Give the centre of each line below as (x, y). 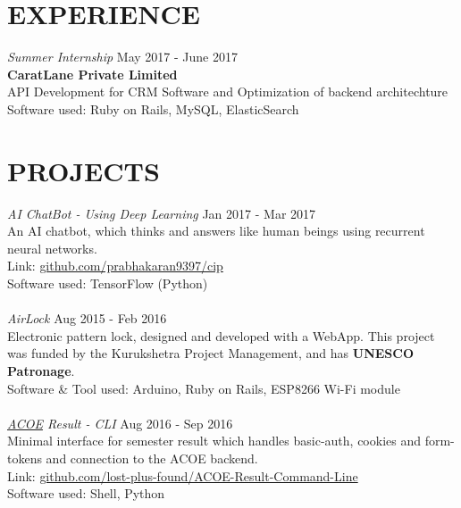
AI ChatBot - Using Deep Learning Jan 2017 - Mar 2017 (162, 213)
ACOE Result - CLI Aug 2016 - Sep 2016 (120, 423)
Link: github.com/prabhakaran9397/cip (115, 266)
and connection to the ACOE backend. (152, 458)
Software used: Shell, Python (86, 493)
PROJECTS (84, 170)
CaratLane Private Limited (92, 74)
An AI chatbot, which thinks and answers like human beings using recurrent (216, 231)
